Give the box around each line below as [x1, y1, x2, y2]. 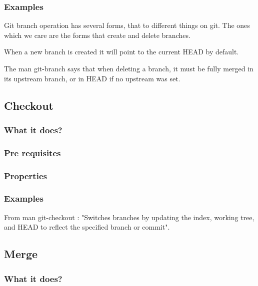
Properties [4, 169, 47, 182]
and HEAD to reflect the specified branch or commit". [4, 222, 170, 232]
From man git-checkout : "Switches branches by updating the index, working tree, [4, 212, 254, 222]
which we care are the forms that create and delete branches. [4, 29, 190, 40]
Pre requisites [4, 146, 61, 159]
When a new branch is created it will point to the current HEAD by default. [4, 46, 239, 57]
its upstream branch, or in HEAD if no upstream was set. [4, 73, 180, 83]
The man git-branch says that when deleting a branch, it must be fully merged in [4, 63, 253, 73]
